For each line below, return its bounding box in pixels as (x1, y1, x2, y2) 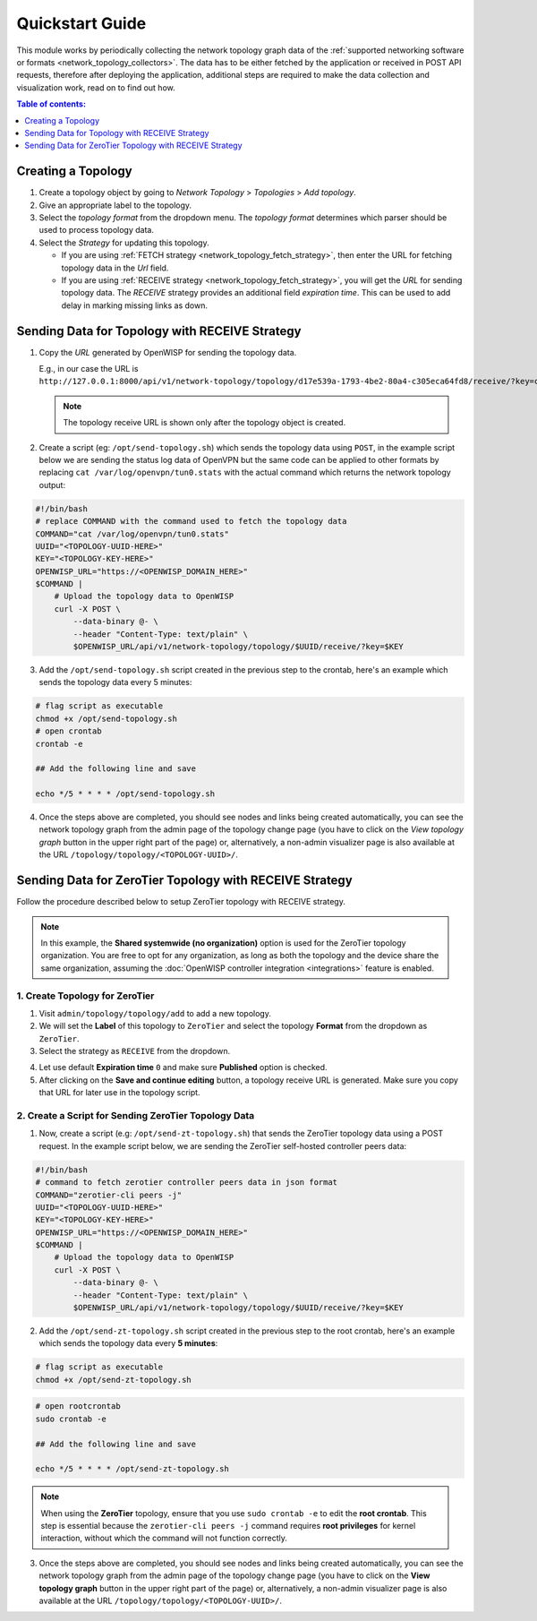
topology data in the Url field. (61, 262, 169, 273)
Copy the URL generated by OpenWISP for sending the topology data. (38, 347, 297, 357)
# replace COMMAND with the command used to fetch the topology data (35, 516, 347, 527)
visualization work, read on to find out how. (16, 81, 175, 93)
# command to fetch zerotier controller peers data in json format (35, 1178, 338, 1188)
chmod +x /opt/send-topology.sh (35, 713, 178, 724)
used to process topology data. (38, 225, 154, 236)
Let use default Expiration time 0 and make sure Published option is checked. (38, 1062, 328, 1073)
